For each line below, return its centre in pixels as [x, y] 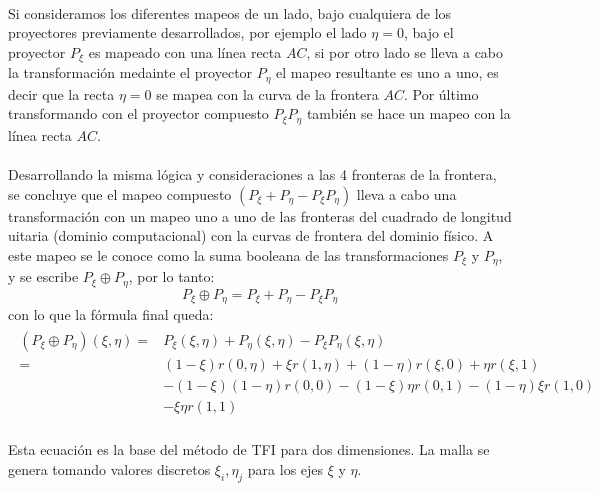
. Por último [441, 93]
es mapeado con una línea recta [185, 51]
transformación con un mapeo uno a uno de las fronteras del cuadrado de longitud [260, 215]
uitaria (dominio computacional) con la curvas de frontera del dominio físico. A [251, 235]
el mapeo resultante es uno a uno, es [387, 72]
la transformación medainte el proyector [130, 72]
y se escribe [43, 276]
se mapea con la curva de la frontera [267, 93]
